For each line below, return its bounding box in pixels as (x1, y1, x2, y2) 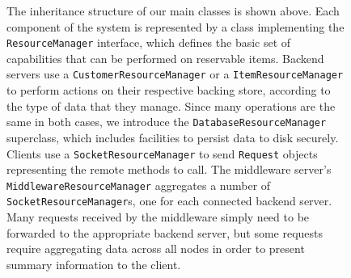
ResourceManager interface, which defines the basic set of (6, 34, 291, 51)
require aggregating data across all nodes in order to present (6, 240, 305, 257)
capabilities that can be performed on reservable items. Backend (6, 49, 324, 66)
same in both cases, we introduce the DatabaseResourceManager (6, 113, 327, 130)
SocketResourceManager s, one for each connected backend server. (6, 192, 332, 209)
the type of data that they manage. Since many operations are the (6, 97, 336, 114)
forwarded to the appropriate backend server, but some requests (6, 224, 324, 241)
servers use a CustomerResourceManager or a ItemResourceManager (6, 65, 344, 82)
